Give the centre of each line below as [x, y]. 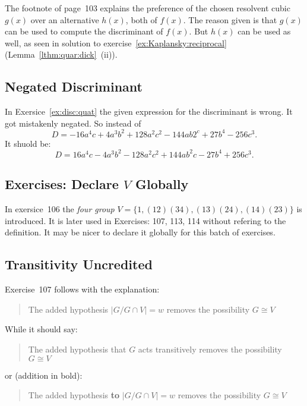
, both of [141, 19]
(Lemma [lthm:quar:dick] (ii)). [61, 54]
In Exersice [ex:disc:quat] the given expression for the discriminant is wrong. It [149, 111]
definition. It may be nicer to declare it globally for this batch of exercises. [140, 232]
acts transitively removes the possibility [210, 349]
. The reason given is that [230, 19]
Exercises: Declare [62, 184]
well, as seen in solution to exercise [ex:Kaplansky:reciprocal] [116, 43]
